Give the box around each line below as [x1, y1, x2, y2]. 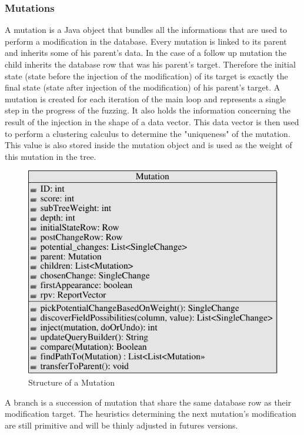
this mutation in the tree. [5, 150, 96, 162]
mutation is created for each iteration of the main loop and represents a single [5, 92, 286, 105]
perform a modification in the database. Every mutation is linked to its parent [5, 35, 287, 47]
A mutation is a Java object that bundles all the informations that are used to [5, 24, 288, 36]
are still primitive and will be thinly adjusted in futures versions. [5, 419, 238, 431]
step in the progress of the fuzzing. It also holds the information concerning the [5, 104, 290, 116]
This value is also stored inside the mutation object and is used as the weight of [5, 139, 292, 151]
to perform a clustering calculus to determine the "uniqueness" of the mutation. [5, 127, 290, 139]
